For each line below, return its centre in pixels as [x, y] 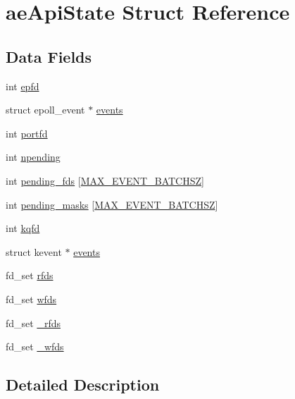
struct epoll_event [45, 110]
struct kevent [34, 251]
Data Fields [49, 56]
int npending [33, 157]
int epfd [23, 86]
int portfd [27, 133]
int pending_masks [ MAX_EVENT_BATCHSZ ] [112, 204]
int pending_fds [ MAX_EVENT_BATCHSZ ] [105, 180]
